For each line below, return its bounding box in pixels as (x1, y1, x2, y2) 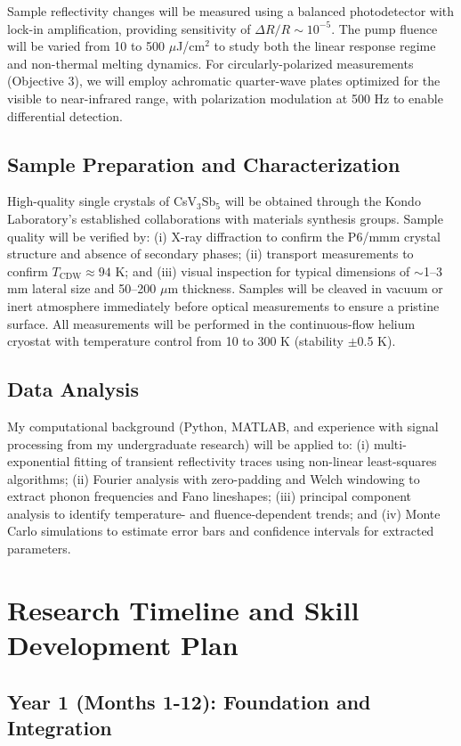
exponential (7, 452, 70, 471)
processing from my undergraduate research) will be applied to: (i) (7, 434, 370, 453)
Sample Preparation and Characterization (7, 150, 400, 177)
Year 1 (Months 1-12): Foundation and (7, 687, 371, 715)
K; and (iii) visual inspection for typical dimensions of (115, 261, 410, 280)
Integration (7, 714, 112, 741)
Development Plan (7, 627, 239, 663)
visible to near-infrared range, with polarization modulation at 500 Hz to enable (7, 88, 443, 107)
